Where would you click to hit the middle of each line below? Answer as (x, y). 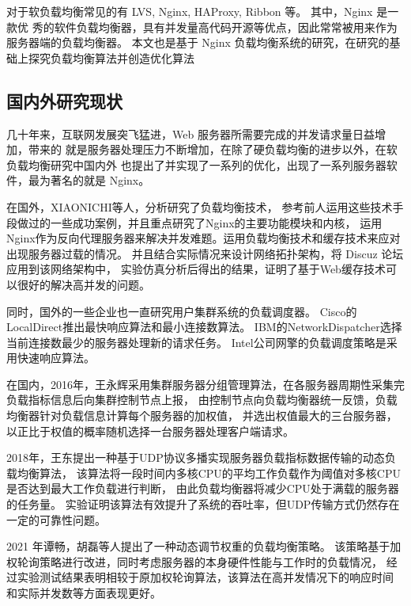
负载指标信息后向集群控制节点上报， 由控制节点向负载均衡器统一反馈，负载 (202, 400)
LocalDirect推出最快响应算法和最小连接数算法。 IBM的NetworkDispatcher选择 (204, 327)
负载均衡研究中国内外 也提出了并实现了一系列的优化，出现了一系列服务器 (196, 164)
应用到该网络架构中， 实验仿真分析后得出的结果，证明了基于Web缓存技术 (196, 269)
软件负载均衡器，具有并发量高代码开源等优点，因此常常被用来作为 (226, 27)
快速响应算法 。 (56, 358)
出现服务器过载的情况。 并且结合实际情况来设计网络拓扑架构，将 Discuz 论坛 (205, 253)
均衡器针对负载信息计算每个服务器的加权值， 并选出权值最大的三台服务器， (202, 415)
